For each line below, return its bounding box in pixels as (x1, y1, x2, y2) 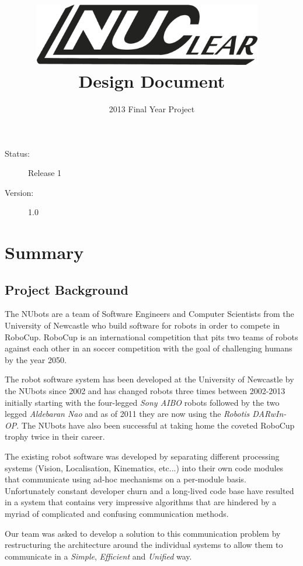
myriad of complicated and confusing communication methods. (5, 507, 229, 519)
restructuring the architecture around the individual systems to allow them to (5, 539, 283, 551)
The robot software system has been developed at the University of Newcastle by (5, 373, 294, 385)
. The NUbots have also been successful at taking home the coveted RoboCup (16, 419, 295, 431)
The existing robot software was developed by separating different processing (5, 450, 280, 462)
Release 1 (28, 167, 62, 179)
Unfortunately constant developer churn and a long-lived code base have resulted (5, 484, 294, 496)
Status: (5, 147, 30, 159)
